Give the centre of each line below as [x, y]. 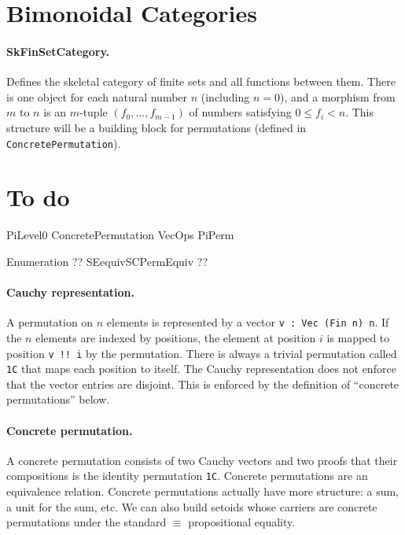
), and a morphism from [337, 96]
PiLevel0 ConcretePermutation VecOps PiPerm [120, 235]
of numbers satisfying [240, 112]
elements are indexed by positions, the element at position [176, 337]
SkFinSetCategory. [58, 51]
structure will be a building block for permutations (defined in [156, 127]
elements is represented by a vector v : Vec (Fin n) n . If [248, 322]
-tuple [93, 112]
